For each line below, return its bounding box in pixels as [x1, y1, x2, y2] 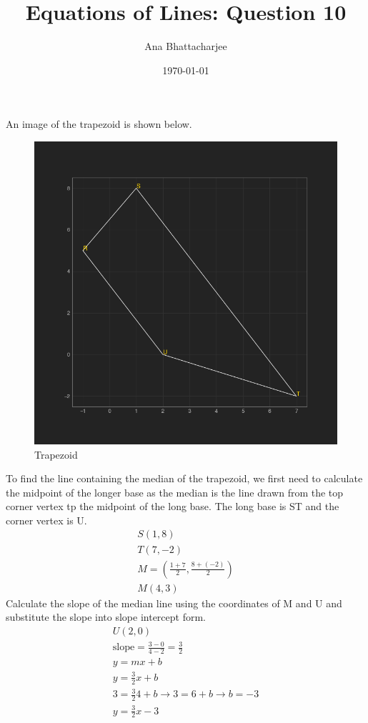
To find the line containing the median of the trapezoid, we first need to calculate [6, 471, 363, 486]
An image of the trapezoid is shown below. [6, 116, 192, 131]
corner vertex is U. [6, 512, 87, 527]
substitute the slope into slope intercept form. [6, 609, 206, 624]
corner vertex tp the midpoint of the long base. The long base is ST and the [6, 499, 339, 514]
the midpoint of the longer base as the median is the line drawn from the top [6, 484, 344, 499]
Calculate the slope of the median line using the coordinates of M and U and [6, 595, 342, 610]
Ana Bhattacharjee [144, 39, 227, 54]
